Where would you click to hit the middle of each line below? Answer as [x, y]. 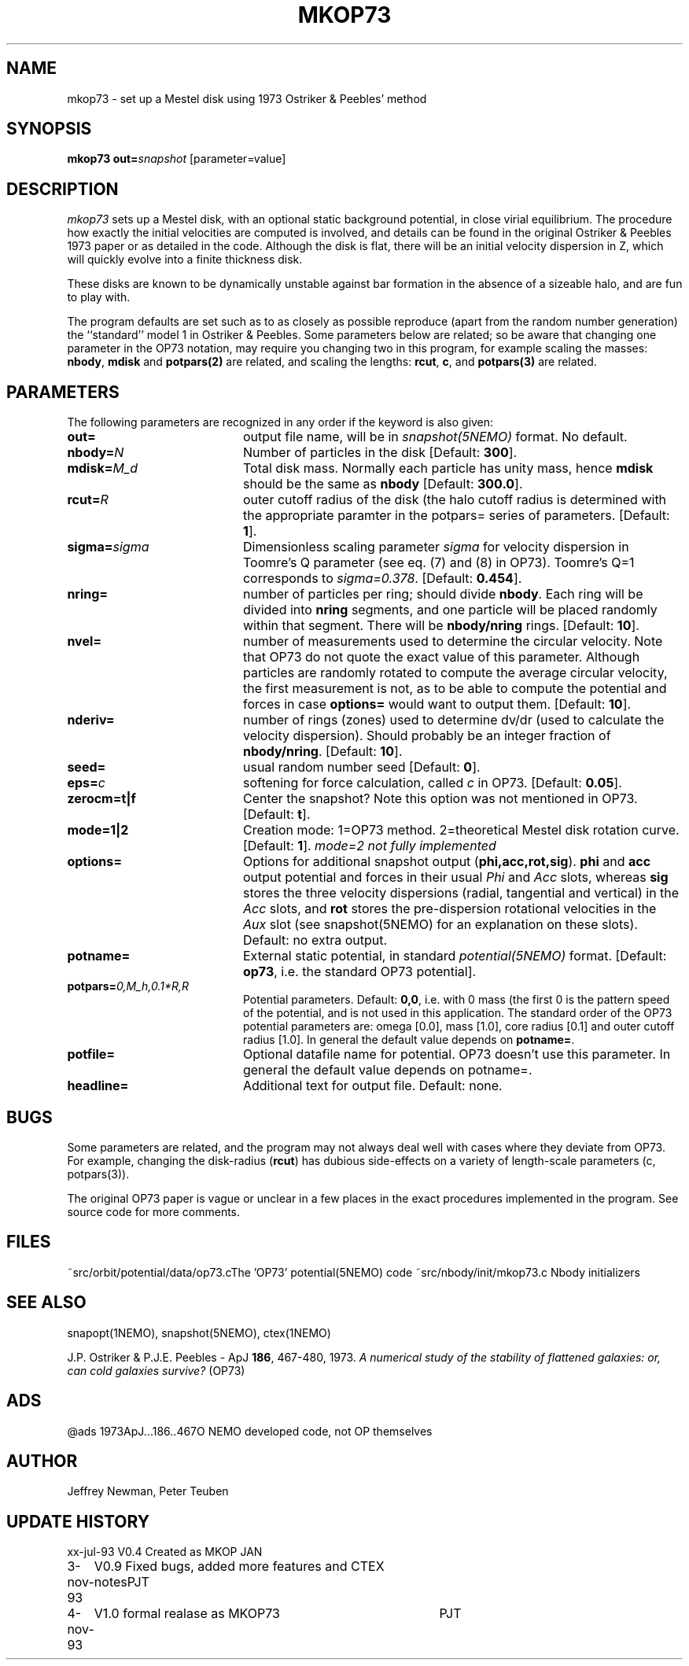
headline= [98, 1086]
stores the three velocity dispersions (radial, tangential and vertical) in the [461, 893]
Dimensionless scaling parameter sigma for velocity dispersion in [436, 547]
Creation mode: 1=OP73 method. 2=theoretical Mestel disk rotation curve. [461, 830]
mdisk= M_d [103, 468]
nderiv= [91, 720]
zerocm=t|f [101, 799]
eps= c [86, 783]
